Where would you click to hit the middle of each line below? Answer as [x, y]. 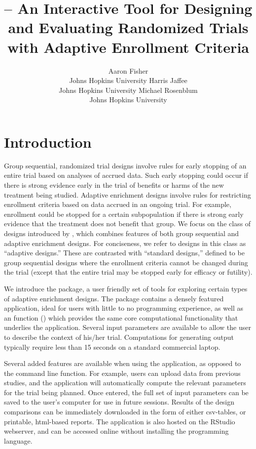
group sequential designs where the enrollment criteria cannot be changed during [126, 262]
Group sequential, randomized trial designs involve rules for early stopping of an [125, 165]
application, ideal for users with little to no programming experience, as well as [124, 308]
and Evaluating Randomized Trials [128, 27]
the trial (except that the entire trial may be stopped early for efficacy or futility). [128, 272]
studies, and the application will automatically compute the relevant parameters [125, 383]
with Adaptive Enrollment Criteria [128, 47]
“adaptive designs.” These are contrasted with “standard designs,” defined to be [124, 253]
